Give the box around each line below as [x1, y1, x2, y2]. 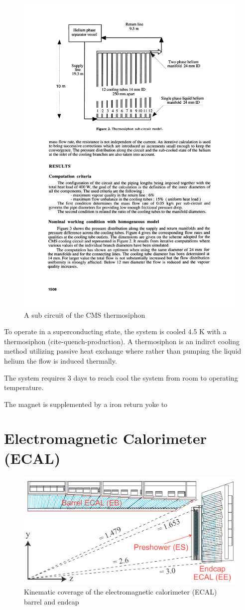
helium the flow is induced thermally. [4, 355, 117, 366]
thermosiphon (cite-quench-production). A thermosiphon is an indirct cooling [4, 336, 240, 346]
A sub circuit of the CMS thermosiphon [24, 309, 145, 320]
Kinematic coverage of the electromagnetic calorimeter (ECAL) [24, 586, 217, 597]
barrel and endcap [24, 596, 79, 607]
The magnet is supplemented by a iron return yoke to [4, 399, 168, 409]
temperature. [4, 382, 44, 393]
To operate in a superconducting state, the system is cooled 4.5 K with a [4, 326, 227, 337]
